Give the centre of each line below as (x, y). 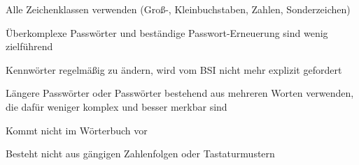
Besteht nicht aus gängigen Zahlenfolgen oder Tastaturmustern (140, 154)
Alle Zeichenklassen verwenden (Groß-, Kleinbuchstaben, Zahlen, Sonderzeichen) (178, 9)
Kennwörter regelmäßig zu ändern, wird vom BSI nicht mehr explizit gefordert (174, 69)
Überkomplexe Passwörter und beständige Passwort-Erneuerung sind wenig (167, 32)
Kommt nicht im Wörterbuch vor (77, 130)
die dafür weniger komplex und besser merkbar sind (117, 106)
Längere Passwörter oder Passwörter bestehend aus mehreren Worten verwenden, (180, 93)
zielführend (29, 46)
